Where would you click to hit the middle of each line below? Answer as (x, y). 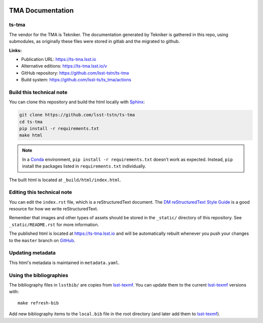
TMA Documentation (41, 10)
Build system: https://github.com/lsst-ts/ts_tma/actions (76, 80)
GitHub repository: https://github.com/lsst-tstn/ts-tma (75, 73)
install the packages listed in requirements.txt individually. (84, 166)
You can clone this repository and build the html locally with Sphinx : (77, 102)
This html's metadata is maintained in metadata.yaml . (64, 263)
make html (31, 135)
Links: (15, 50)
